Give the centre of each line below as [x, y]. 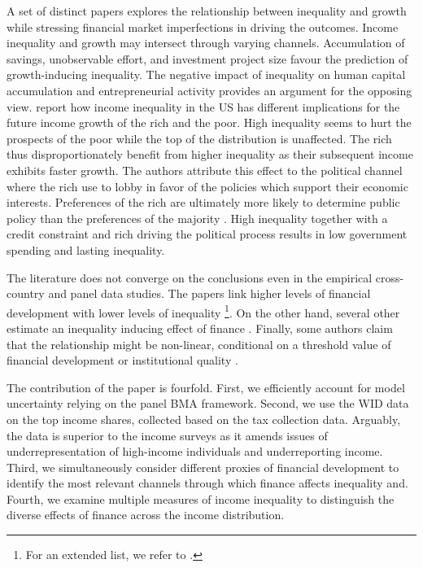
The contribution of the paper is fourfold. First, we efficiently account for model [206, 387]
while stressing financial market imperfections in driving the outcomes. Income [203, 26]
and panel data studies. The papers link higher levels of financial [209, 293]
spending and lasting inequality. [86, 249]
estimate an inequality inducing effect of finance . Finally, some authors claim [200, 328]
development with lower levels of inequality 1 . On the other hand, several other [203, 311]
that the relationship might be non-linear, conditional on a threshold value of [199, 344]
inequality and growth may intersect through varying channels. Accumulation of [206, 43]
